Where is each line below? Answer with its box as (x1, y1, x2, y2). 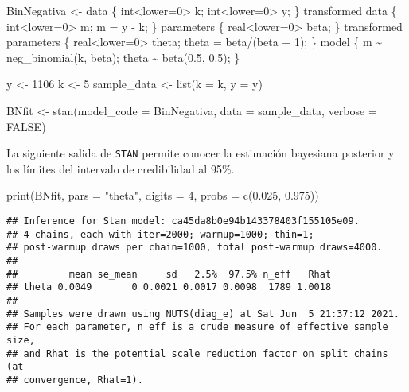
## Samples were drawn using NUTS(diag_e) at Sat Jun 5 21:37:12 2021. (6, 308, 399, 320)
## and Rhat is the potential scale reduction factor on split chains (6, 347, 388, 359)
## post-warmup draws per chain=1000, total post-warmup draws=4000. (6, 242, 383, 254)
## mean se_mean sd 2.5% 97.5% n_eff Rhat (6, 268, 332, 280)
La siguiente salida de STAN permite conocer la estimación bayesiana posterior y (6, 145, 395, 161)
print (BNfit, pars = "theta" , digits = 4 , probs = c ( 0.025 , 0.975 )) (6, 187, 319, 204)
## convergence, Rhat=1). (6, 374, 143, 386)
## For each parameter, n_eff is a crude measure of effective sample (6, 321, 388, 333)
